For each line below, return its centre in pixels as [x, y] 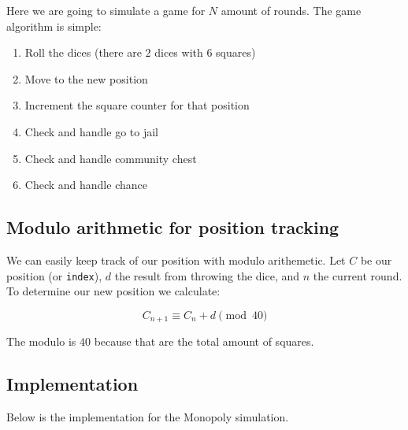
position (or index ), [54, 275]
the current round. [358, 275]
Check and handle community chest [111, 158]
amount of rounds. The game [291, 10]
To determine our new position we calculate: [113, 291]
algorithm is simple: [54, 26]
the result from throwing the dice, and [207, 275]
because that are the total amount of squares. [204, 341]
